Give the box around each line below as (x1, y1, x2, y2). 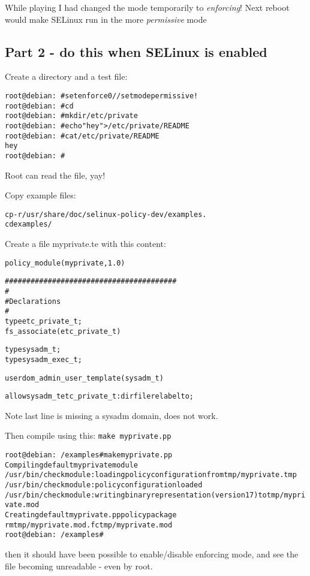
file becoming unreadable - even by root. (5, 559, 153, 572)
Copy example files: (5, 189, 76, 201)
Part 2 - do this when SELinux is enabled (5, 42, 267, 61)
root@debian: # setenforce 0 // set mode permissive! (5, 91, 198, 100)
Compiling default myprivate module (5, 460, 138, 469)
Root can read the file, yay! (5, 168, 106, 181)
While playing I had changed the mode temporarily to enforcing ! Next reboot (5, 1, 290, 13)
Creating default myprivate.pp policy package (5, 511, 177, 520)
